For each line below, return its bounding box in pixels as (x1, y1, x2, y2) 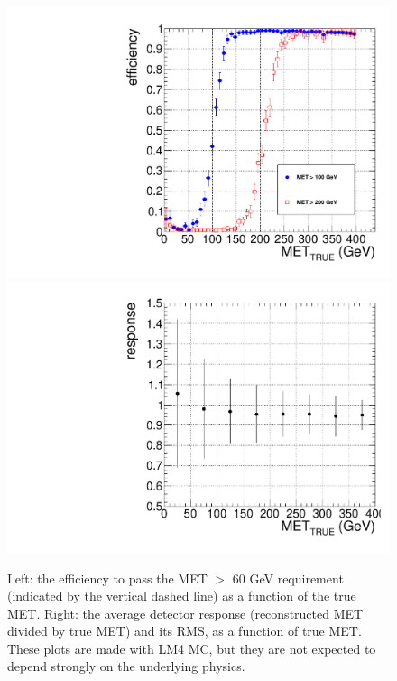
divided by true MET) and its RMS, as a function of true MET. (7, 621, 362, 640)
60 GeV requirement (232, 568, 344, 587)
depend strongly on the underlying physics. (7, 657, 245, 676)
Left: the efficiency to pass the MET (7, 568, 208, 587)
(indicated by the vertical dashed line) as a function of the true (7, 586, 356, 605)
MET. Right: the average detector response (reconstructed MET (7, 603, 364, 622)
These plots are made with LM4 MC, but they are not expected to (7, 639, 376, 658)
